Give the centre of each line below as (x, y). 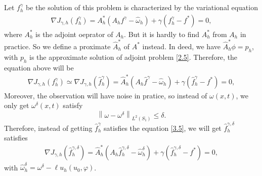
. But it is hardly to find (162, 34)
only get (17, 105)
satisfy (73, 105)
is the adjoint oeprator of (74, 34)
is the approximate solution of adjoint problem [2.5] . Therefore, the (134, 57)
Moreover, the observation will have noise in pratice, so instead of (106, 95)
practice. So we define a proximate (57, 46)
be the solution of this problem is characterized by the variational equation (142, 7)
